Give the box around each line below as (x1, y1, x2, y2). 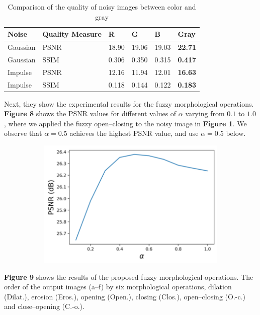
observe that (4, 128, 42, 138)
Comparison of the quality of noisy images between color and (8, 2, 196, 12)
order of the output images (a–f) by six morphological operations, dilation (4, 281, 232, 292)
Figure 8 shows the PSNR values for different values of (4, 108, 177, 119)
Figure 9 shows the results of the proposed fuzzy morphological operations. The (4, 271, 253, 282)
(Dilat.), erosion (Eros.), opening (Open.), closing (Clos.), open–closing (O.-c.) (4, 291, 246, 301)
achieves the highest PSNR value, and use (69, 128, 199, 138)
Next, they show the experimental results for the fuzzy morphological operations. (4, 98, 254, 109)
